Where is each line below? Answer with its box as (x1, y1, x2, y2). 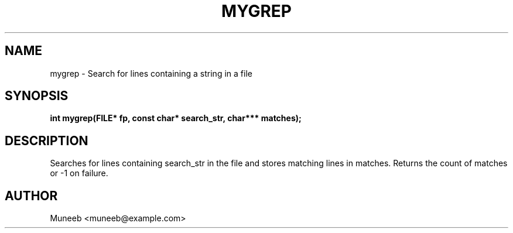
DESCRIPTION (5, 133, 88, 148)
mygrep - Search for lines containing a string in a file (50, 68, 252, 78)
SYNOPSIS (5, 88, 69, 104)
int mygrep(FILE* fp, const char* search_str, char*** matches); (50, 113, 302, 124)
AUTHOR (5, 188, 58, 203)
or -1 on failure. (50, 168, 108, 179)
